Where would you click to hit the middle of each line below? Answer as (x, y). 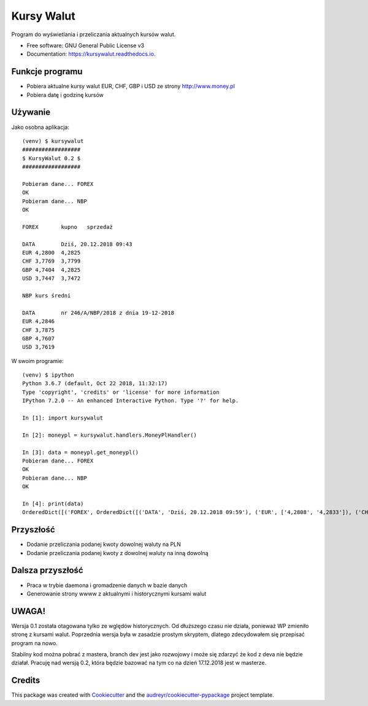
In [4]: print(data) (53, 504)
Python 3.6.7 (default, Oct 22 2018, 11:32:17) (95, 384)
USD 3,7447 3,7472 (52, 278)
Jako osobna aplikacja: (40, 127)
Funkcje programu (47, 71)
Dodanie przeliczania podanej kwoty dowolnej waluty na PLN (104, 544)
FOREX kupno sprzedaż (68, 227)
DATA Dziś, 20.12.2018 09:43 (77, 244)
